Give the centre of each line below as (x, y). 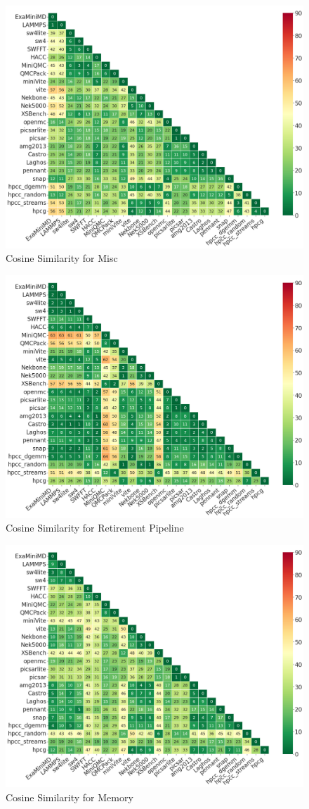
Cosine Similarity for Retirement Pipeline (95, 528)
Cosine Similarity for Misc (62, 258)
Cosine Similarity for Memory (70, 797)
